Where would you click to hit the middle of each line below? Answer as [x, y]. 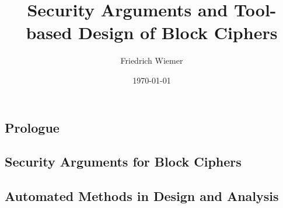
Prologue [32, 127]
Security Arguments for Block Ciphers [123, 162]
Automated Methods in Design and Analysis [142, 196]
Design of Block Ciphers [178, 32]
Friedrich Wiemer [152, 60]
